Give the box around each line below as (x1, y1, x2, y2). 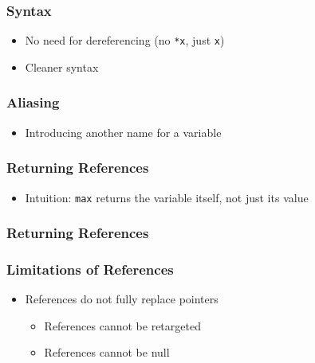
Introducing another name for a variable (25, 123, 222, 140)
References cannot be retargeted (44, 317, 201, 334)
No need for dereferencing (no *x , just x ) (25, 32, 225, 49)
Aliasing (6, 92, 60, 112)
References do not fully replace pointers (25, 291, 219, 307)
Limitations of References (6, 259, 174, 279)
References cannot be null (44, 344, 170, 361)
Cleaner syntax (25, 58, 99, 75)
